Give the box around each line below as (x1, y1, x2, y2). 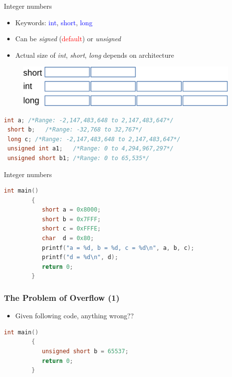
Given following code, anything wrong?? (15, 311, 134, 321)
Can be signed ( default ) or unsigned (15, 33, 121, 44)
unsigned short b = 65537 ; (42, 348, 129, 355)
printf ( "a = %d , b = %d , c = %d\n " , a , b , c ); (42, 244, 194, 251)
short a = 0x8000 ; (42, 206, 101, 213)
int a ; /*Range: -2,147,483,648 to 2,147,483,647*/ (4, 116, 174, 124)
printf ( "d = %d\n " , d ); (42, 254, 118, 261)
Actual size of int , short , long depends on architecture (15, 49, 174, 60)
